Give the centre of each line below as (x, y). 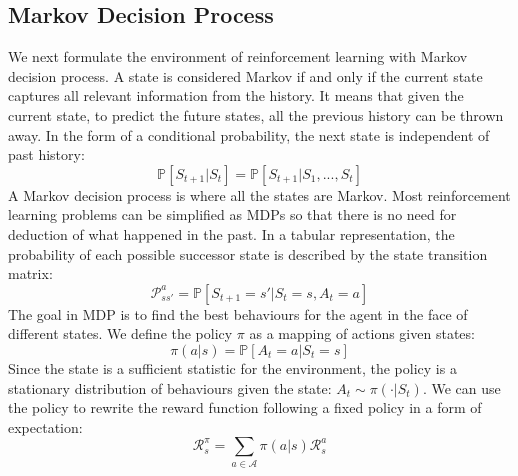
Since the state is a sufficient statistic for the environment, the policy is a (232, 367)
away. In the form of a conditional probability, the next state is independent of (249, 134)
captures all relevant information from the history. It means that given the (236, 95)
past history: (46, 154)
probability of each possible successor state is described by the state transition (248, 253)
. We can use (461, 387)
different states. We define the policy (120, 333)
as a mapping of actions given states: (362, 333)
